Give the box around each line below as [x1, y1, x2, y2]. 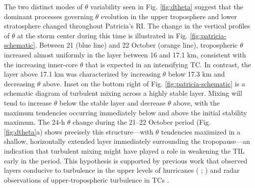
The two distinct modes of [4, 1, 83, 11]
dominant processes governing [4, 11, 93, 21]
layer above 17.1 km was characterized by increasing [4, 69, 161, 79]
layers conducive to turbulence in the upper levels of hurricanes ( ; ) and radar [4, 165, 240, 175]
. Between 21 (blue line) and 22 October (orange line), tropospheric [35, 40, 238, 50]
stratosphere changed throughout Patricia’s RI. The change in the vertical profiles [4, 21, 250, 31]
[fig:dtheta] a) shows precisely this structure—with [4, 126, 153, 136]
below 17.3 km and [168, 69, 225, 79]
